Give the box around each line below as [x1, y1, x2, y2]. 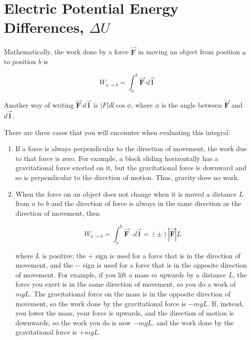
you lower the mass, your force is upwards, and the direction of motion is [15, 308, 234, 318]
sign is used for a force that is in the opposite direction [83, 260, 247, 270]
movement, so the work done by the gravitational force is [15, 298, 186, 308]
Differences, [4, 17, 84, 37]
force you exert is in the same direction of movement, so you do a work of [15, 279, 236, 289]
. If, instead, [207, 298, 244, 308]
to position [4, 56, 36, 67]
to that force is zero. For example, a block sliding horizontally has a [15, 153, 218, 163]
